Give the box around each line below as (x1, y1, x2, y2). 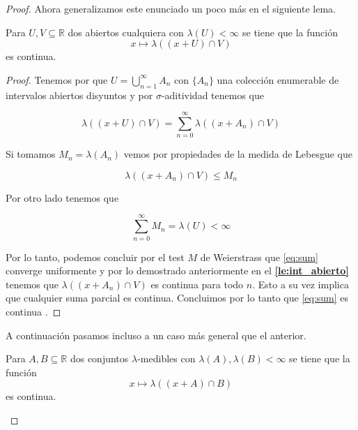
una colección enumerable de (217, 72, 339, 87)
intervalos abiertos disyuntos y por (6, 87, 153, 102)
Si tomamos (6, 147, 56, 161)
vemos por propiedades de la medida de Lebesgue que (123, 147, 353, 161)
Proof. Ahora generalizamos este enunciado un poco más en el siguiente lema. (6, 1, 336, 15)
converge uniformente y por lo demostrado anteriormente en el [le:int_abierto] (6, 263, 349, 278)
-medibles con (137, 351, 196, 366)
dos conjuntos (70, 351, 129, 366)
